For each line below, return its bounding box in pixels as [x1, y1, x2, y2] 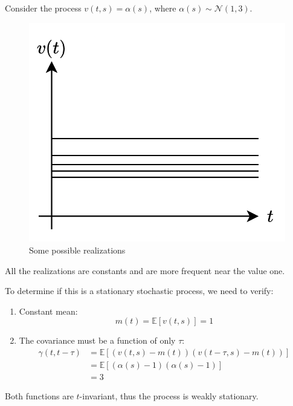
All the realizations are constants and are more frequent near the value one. [5, 264, 285, 277]
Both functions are [5, 390, 74, 402]
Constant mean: [19, 304, 78, 317]
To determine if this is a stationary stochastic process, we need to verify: [5, 284, 274, 297]
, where [149, 2, 176, 14]
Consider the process [5, 2, 82, 14]
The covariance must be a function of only [19, 334, 176, 347]
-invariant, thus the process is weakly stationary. [79, 390, 259, 402]
